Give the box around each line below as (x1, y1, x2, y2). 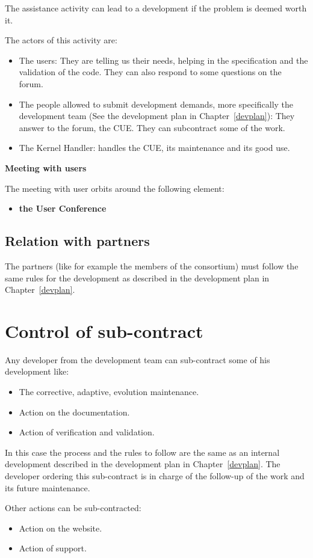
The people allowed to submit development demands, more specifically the (19, 97, 294, 110)
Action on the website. (19, 521, 102, 534)
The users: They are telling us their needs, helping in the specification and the (19, 54, 308, 66)
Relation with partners (5, 231, 150, 250)
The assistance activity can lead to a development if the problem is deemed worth (5, 2, 307, 14)
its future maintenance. (5, 481, 90, 494)
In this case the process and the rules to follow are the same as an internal (5, 446, 280, 458)
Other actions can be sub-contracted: (5, 501, 141, 514)
